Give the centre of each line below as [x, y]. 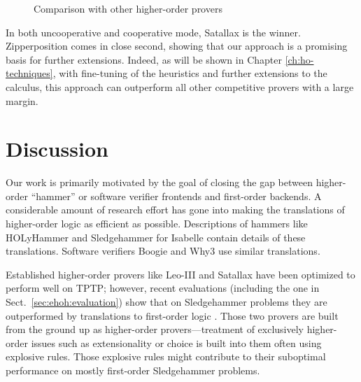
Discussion [57, 149]
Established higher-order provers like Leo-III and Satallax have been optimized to [180, 274]
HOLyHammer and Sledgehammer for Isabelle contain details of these [156, 237]
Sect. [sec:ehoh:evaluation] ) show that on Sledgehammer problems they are [167, 302]
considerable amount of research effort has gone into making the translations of [175, 210]
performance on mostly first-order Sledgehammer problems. [133, 370]
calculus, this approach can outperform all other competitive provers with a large [180, 86]
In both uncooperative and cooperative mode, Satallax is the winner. [153, 32]
